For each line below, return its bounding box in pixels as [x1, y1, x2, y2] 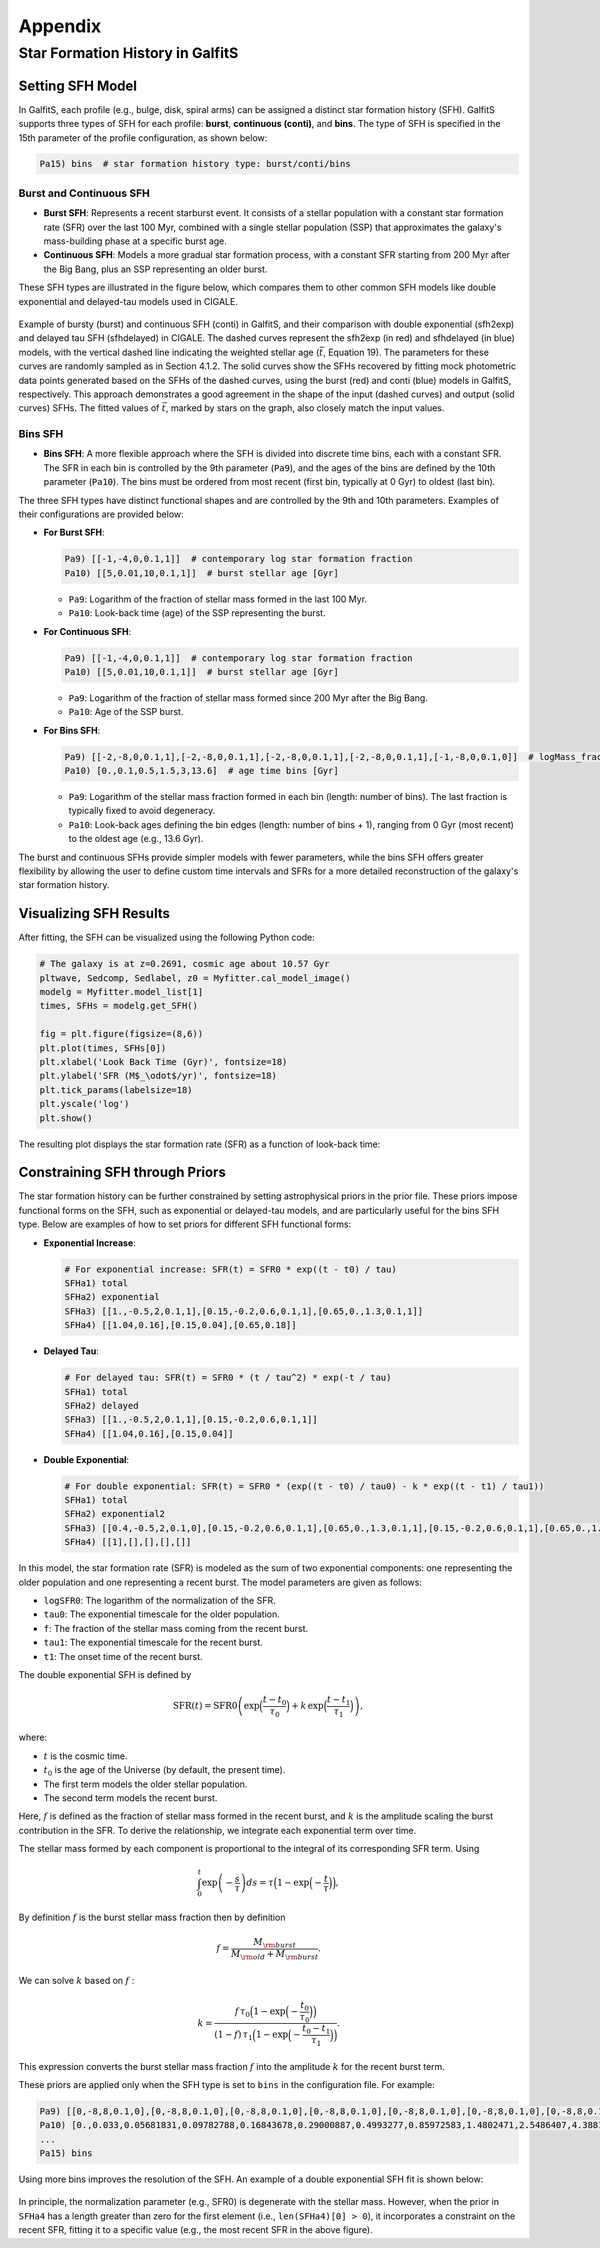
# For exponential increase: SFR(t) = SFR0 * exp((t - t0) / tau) [64, 1263, 397, 1275]
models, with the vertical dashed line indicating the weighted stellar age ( [18, 346, 320, 358]
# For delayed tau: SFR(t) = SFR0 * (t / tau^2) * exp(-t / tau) [64, 1372, 392, 1384]
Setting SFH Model [18, 77, 138, 94]
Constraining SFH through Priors [18, 1164, 227, 1181]
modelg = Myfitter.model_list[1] [39, 986, 204, 998]
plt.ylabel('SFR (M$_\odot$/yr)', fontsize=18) [39, 1070, 277, 1082]
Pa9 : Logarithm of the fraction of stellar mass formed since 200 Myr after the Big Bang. [68, 691, 429, 704]
